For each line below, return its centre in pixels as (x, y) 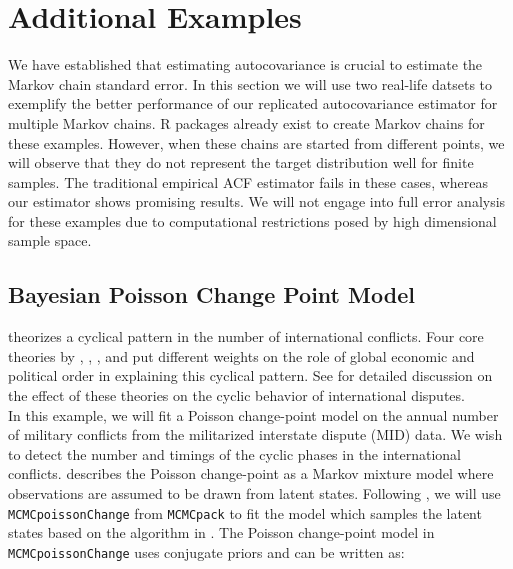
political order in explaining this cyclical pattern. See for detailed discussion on (250, 375)
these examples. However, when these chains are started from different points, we (256, 142)
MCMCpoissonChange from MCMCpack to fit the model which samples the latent (245, 512)
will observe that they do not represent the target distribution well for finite (241, 162)
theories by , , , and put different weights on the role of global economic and (241, 355)
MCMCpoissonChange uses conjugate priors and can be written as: (206, 551)
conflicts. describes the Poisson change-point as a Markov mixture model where (251, 473)
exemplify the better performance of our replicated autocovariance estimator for (253, 103)
